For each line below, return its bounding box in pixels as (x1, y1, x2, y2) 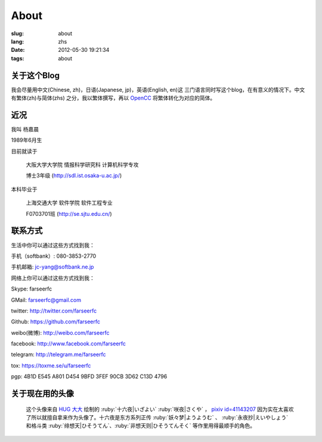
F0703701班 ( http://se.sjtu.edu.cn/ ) (26, 210, 113, 217)
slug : (11, 30, 24, 37)
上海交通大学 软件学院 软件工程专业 (26, 199, 113, 206)
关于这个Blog (11, 70, 60, 81)
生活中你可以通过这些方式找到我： (11, 242, 95, 249)
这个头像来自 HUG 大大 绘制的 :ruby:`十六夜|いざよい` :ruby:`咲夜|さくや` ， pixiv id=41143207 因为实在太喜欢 (26, 406, 295, 413)
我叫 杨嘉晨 (11, 125, 39, 132)
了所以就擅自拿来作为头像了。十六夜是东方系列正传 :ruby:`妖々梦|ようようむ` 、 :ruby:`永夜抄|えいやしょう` (26, 414, 289, 421)
